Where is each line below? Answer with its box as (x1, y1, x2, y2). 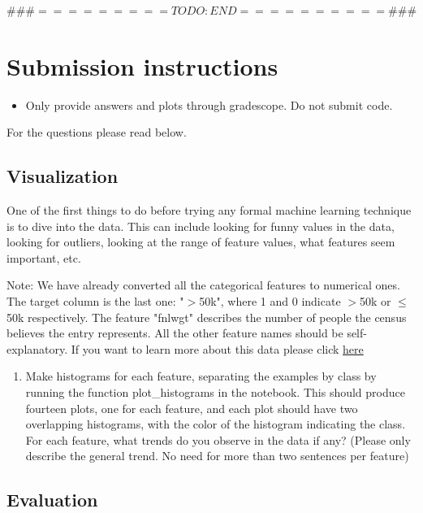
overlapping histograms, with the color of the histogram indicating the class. (25, 415, 406, 433)
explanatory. (6, 340, 68, 357)
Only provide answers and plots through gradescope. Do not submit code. (25, 96, 393, 113)
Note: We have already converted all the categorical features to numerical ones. (6, 276, 400, 293)
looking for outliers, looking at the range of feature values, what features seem (6, 233, 395, 250)
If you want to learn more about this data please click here (71, 340, 364, 357)
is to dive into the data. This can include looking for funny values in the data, (6, 217, 395, 234)
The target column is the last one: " (6, 293, 184, 310)
